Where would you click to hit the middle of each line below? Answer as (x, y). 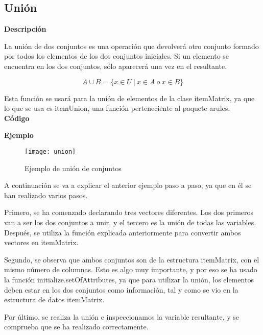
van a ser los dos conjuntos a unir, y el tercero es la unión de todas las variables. (130, 222)
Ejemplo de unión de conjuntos (73, 168)
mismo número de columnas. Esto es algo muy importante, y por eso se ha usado (131, 269)
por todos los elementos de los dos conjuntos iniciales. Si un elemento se (117, 56)
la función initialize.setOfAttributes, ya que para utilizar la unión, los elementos (129, 279)
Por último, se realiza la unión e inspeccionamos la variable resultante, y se (122, 316)
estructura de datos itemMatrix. (54, 300)
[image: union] (50, 151)
